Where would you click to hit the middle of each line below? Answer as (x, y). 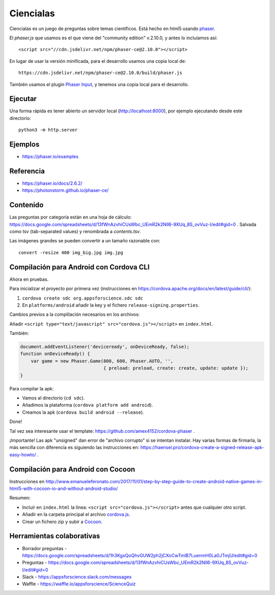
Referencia (27, 171)
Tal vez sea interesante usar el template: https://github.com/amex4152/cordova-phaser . (102, 431)
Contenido (26, 205)
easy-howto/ (23, 455)
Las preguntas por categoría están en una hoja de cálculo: (71, 217)
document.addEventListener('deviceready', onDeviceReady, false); (105, 347)
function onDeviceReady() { (55, 354)
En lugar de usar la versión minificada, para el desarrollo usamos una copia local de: (98, 61)
